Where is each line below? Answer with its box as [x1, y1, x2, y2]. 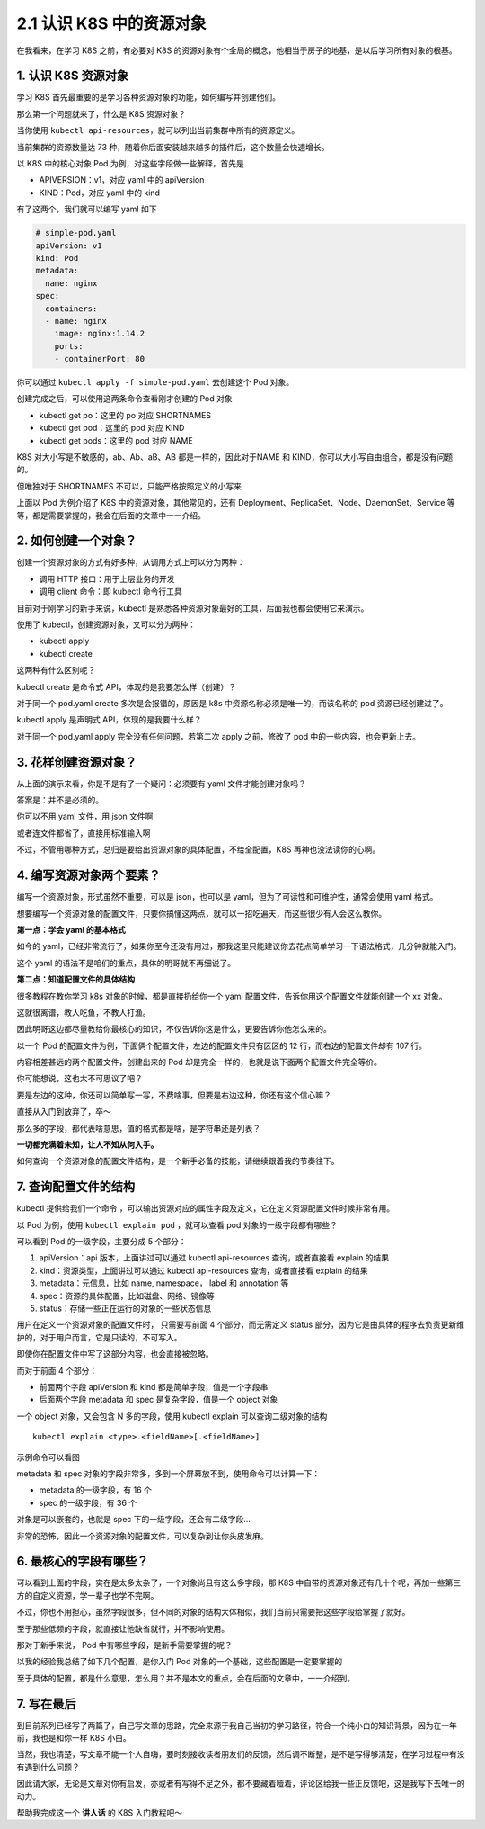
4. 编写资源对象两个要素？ [16, 868, 161, 883]
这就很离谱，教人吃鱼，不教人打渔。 [16, 1007, 151, 1018]
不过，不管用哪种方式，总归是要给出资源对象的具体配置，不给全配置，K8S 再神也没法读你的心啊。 [16, 844, 381, 855]
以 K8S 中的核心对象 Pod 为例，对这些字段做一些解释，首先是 [16, 158, 244, 169]
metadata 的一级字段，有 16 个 [39, 1484, 153, 1495]
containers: [45, 303, 98, 314]
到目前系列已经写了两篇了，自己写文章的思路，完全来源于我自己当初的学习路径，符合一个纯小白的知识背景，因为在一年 [16, 1719, 457, 1731]
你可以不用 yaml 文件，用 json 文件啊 [16, 811, 154, 822]
